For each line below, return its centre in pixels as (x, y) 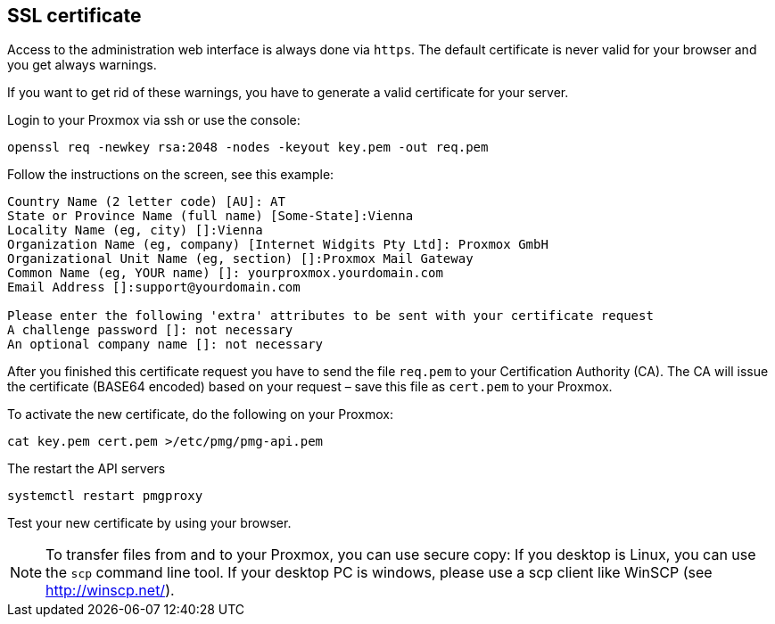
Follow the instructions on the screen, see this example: (171, 175)
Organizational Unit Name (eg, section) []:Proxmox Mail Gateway (240, 259)
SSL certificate (74, 16)
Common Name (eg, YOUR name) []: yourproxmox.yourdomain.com (225, 273)
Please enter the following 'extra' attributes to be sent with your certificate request (330, 316)
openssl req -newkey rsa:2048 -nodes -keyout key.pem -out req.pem (248, 148)
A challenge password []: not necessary (150, 330)
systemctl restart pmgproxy (105, 496)
